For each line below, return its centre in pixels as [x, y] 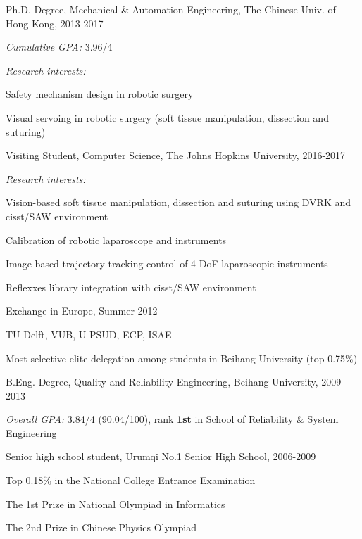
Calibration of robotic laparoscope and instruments [116, 240]
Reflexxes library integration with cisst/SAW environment [131, 287]
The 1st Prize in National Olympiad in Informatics [116, 503]
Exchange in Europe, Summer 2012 [82, 311]
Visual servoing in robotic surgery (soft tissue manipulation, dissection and [167, 117]
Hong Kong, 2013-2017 [55, 23]
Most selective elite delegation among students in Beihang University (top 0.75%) [182, 358]
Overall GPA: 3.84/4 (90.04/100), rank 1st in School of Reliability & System [172, 419]
